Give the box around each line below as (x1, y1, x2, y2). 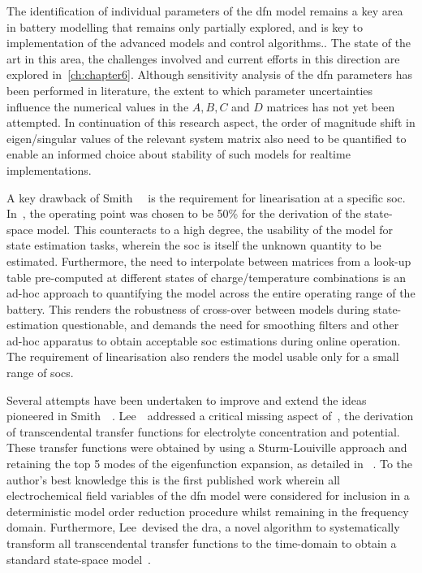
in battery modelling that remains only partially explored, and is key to (6, 18, 364, 35)
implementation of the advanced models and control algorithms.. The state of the (6, 34, 411, 51)
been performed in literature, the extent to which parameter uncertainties (6, 81, 373, 98)
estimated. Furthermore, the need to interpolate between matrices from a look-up (6, 252, 411, 269)
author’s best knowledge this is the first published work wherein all (6, 471, 340, 488)
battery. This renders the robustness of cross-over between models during (6, 300, 370, 317)
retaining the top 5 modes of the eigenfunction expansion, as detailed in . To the (6, 455, 413, 472)
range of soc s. (6, 364, 74, 381)
